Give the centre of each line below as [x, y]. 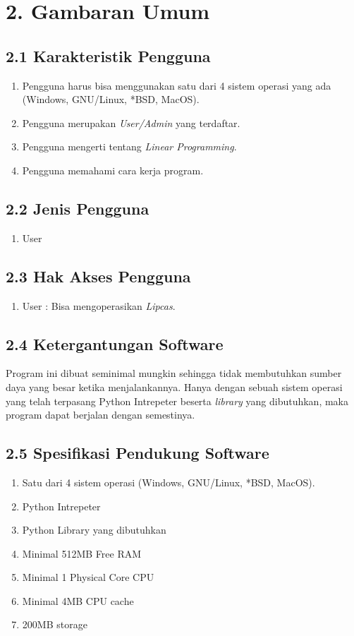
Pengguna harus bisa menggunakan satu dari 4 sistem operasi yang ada [177, 85]
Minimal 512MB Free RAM [82, 553]
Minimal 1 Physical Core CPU [88, 577]
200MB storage [55, 624]
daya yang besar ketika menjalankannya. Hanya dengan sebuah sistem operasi [174, 386]
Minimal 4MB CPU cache [78, 600]
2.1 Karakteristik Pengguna [108, 55]
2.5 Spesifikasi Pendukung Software [138, 453]
